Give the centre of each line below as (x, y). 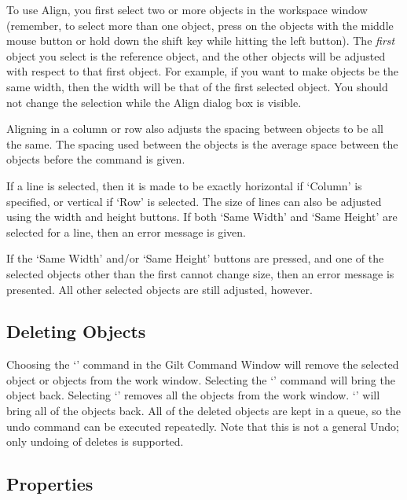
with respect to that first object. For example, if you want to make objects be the (203, 71)
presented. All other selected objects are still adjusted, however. (159, 289)
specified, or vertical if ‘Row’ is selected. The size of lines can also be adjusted (194, 201)
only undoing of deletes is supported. (95, 441)
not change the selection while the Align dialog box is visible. (154, 102)
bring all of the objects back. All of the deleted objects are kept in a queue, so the (203, 411)
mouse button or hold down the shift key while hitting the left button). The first (201, 40)
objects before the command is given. (96, 159)
